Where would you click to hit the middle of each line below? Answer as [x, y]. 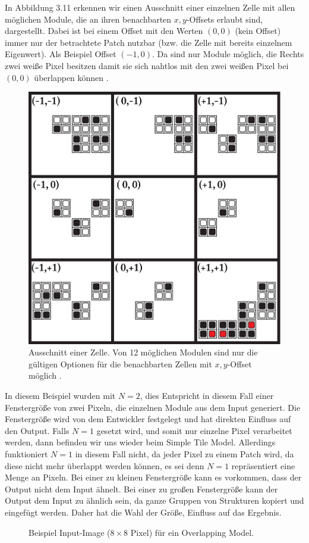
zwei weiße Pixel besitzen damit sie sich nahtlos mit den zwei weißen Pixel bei [147, 65]
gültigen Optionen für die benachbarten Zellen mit [120, 363]
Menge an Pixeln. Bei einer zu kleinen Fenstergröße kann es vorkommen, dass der [153, 477]
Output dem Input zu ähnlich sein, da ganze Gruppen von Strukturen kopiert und [154, 500]
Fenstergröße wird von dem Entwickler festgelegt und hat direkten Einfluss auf [148, 419]
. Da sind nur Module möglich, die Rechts [228, 54]
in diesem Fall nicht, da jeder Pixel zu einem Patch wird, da [185, 454]
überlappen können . [71, 77]
